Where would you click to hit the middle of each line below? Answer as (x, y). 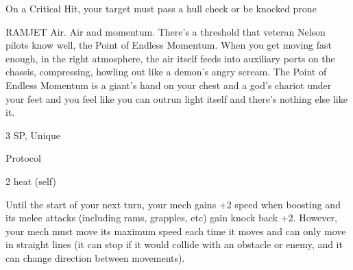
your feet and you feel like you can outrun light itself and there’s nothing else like (176, 98)
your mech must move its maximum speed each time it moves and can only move (176, 231)
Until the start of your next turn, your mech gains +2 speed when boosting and (173, 204)
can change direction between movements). (95, 257)
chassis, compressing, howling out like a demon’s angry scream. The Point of (166, 72)
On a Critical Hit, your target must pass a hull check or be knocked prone (161, 8)
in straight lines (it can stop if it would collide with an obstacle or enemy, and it (174, 244)
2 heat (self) (31, 181)
